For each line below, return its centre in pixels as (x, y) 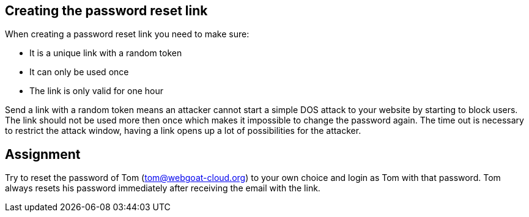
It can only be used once (79, 72)
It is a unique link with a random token (106, 53)
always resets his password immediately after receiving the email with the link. (163, 188)
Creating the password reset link (106, 11)
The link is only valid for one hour (97, 91)
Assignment (43, 154)
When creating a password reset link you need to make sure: (127, 34)
